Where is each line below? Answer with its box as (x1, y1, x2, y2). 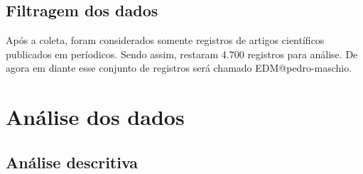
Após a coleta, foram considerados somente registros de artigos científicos (6, 33, 325, 48)
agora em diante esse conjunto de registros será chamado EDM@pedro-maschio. (6, 60, 352, 75)
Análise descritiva (6, 151, 139, 173)
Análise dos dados (6, 102, 185, 131)
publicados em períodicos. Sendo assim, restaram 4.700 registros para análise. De (6, 46, 358, 61)
